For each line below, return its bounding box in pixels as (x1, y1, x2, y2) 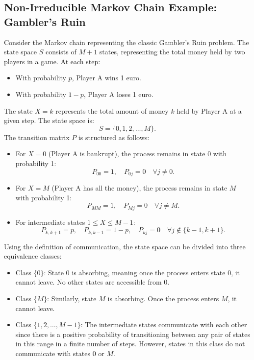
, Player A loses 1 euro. (83, 89, 153, 99)
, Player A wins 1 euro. (72, 72, 141, 83)
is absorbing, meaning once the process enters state (72, 267, 226, 277)
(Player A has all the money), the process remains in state (51, 182, 228, 192)
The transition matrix (4, 132, 70, 142)
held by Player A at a (177, 105, 242, 116)
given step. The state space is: (4, 115, 94, 125)
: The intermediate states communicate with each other (80, 319, 247, 330)
